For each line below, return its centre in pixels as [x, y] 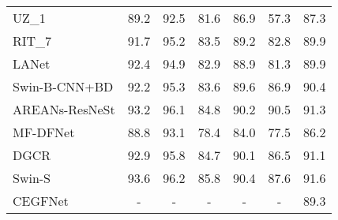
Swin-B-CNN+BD [63, 86]
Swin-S [32, 178]
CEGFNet [41, 201]
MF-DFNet [44, 132]
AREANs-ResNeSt [64, 109]
